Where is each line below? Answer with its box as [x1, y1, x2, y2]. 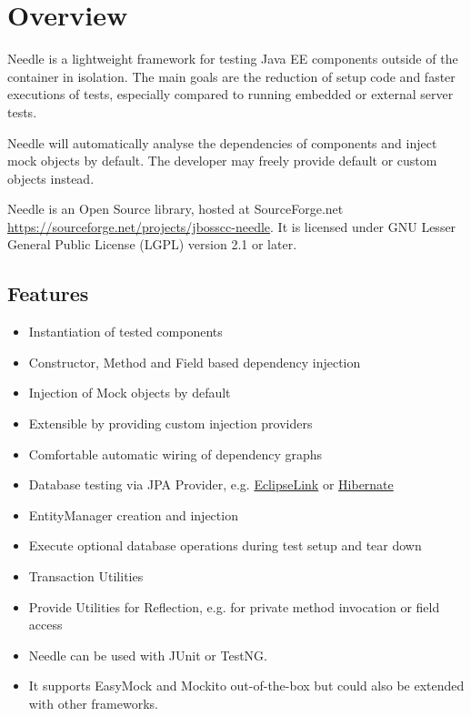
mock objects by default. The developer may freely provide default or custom [7, 151, 437, 170]
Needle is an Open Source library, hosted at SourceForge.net [7, 199, 344, 218]
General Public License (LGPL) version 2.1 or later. [7, 235, 297, 254]
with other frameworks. [28, 693, 158, 712]
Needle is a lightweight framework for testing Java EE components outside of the [7, 49, 458, 68]
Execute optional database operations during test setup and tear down [28, 536, 422, 555]
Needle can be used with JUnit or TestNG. [28, 645, 267, 664]
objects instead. [7, 168, 95, 187]
